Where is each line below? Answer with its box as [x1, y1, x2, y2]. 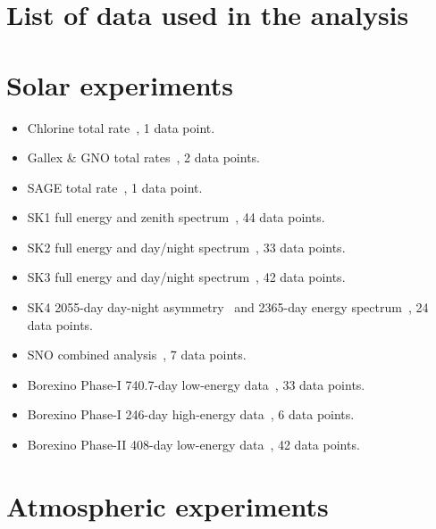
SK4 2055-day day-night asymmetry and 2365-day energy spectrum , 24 [27, 298, 429, 317]
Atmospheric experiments [6, 487, 329, 524]
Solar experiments [6, 66, 233, 103]
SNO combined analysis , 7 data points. [27, 345, 247, 364]
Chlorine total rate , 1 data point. [27, 118, 215, 136]
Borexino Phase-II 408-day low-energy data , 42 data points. [27, 435, 360, 454]
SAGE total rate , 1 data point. [27, 178, 203, 196]
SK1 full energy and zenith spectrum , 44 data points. [27, 208, 325, 227]
